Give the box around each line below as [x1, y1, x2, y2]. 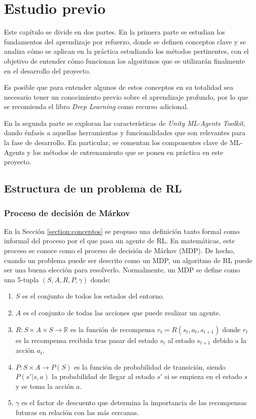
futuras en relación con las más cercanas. [15, 407, 139, 418]
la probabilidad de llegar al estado [51, 371, 155, 381]
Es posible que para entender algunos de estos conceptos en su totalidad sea [4, 82, 233, 92]
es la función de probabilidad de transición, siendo [74, 361, 226, 372]
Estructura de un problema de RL [4, 181, 182, 196]
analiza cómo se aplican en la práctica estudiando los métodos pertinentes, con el [4, 46, 249, 56]
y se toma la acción [15, 381, 74, 391]
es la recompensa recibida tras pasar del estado [15, 335, 158, 345]
